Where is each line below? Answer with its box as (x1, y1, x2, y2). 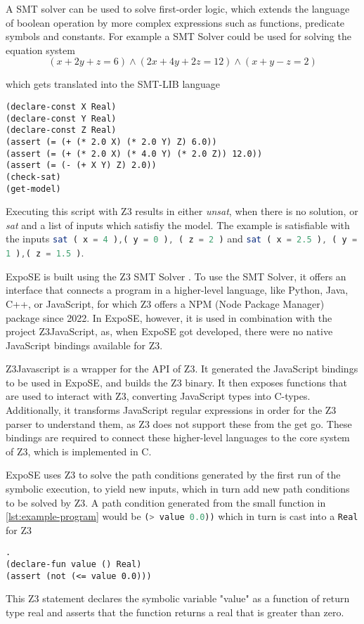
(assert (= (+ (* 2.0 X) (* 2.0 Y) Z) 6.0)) (6, 136, 217, 147)
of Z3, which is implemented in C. (6, 443, 152, 458)
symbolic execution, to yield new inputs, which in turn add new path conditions (6, 481, 350, 496)
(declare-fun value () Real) (6, 559, 142, 570)
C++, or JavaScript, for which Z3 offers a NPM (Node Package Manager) (6, 296, 325, 311)
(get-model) (6, 183, 61, 194)
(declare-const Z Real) (6, 125, 117, 136)
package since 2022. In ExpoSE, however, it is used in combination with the (6, 310, 332, 325)
